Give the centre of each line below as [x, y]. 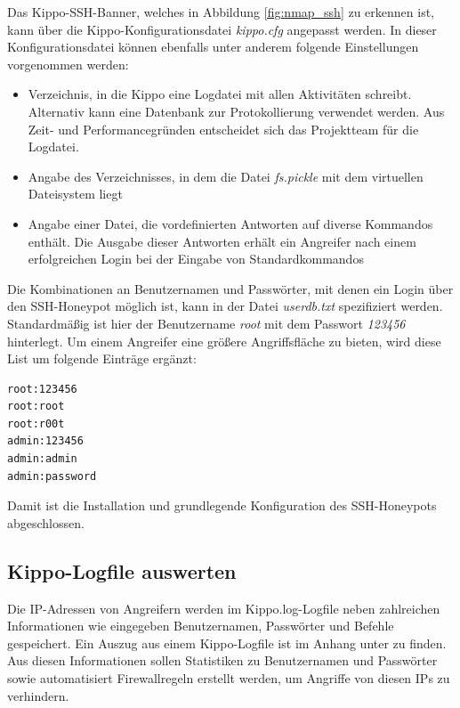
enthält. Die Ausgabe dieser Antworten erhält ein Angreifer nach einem [222, 241]
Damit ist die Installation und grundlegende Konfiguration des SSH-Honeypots [222, 505]
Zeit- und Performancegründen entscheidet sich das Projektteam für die [223, 129]
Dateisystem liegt [75, 194]
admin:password [52, 476]
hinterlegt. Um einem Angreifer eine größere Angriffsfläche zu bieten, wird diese [224, 341]
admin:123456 [45, 441]
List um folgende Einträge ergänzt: [102, 358]
